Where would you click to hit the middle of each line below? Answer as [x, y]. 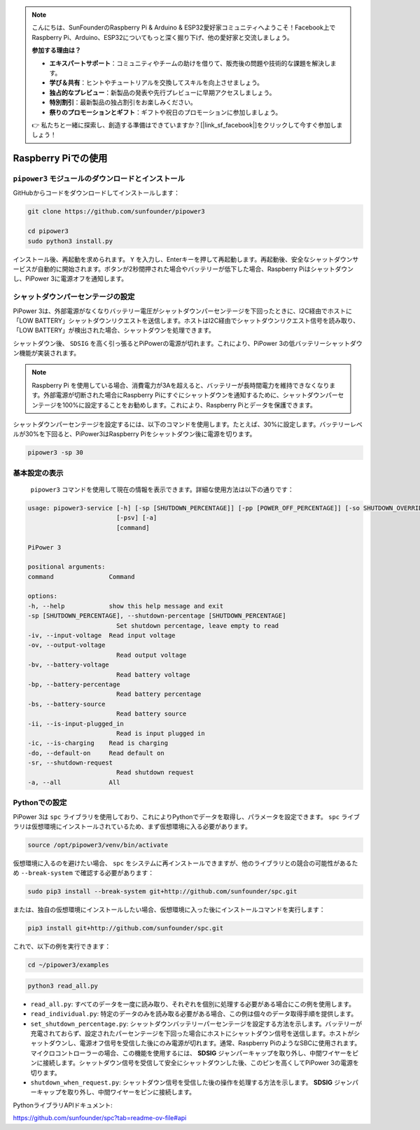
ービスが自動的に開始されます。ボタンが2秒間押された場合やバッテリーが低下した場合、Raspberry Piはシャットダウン [183, 269]
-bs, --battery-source [66, 704]
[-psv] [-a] [136, 518]
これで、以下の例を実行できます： [62, 947]
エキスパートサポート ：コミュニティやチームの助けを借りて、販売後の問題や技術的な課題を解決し [190, 63]
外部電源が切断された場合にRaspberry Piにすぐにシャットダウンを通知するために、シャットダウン [184, 395]
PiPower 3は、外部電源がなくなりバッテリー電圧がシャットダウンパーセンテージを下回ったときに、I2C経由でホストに [183, 311]
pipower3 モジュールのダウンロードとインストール [99, 179]
